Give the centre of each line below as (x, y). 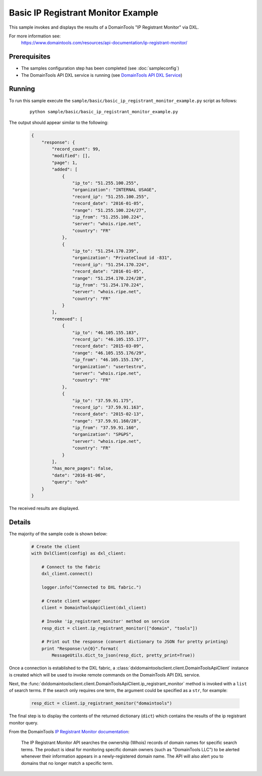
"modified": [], (71, 156)
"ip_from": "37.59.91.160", (106, 428)
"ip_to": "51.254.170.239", (106, 251)
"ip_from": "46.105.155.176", (108, 360)
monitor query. (24, 723)
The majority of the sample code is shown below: (58, 534)
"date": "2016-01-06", (79, 475)
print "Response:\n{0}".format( (80, 649)
